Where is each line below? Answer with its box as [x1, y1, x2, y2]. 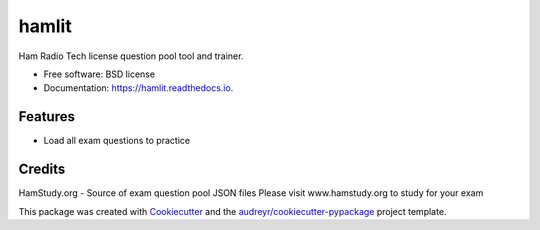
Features [18, 108, 75, 125]
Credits [18, 161, 66, 178]
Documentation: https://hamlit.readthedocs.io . [43, 82, 234, 94]
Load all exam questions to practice [43, 135, 190, 147]
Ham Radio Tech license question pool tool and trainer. [18, 50, 244, 62]
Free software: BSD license [43, 68, 155, 80]
